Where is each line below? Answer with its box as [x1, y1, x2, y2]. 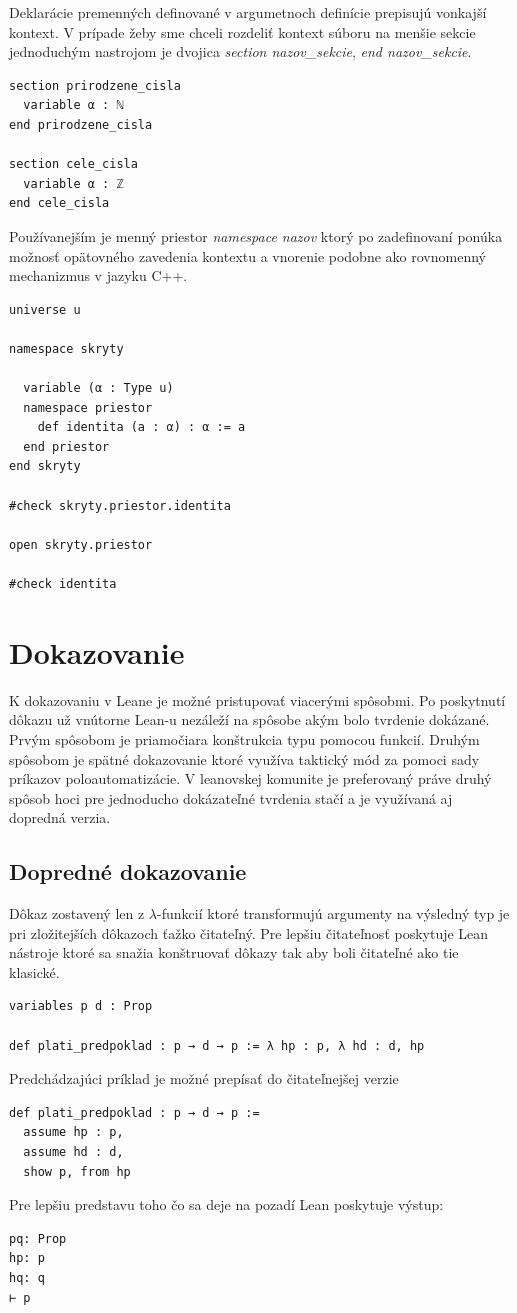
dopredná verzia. [9, 807, 111, 828]
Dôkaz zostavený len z [9, 903, 145, 924]
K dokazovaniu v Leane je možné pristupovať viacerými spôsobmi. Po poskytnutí [9, 689, 506, 710]
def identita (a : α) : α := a [37, 420, 246, 435]
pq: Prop [9, 1231, 67, 1246]
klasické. [9, 961, 60, 982]
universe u [9, 302, 81, 317]
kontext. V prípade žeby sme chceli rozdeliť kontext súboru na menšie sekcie [9, 21, 476, 42]
